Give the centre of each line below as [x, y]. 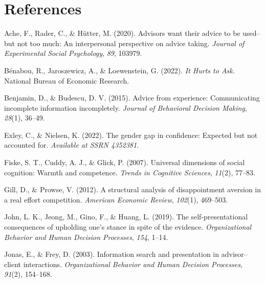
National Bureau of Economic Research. [67, 80]
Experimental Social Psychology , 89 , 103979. [73, 53]
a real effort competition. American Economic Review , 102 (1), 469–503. [116, 199]
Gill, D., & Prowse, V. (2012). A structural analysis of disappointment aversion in [133, 189]
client [13, 264]
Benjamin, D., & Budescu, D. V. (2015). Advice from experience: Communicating [132, 98]
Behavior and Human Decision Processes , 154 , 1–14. [86, 237]
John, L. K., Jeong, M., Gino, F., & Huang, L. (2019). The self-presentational [126, 217]
